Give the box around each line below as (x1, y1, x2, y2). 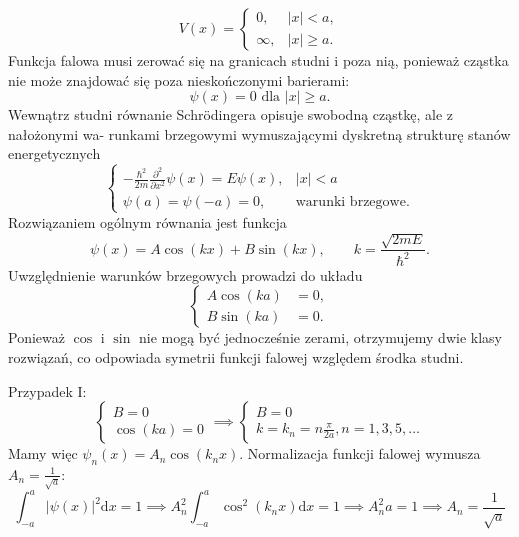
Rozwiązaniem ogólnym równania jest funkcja (8, 211, 287, 232)
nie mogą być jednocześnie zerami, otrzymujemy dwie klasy (138, 327, 502, 348)
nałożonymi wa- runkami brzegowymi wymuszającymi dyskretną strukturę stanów (8, 123, 511, 144)
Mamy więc (8, 443, 78, 464)
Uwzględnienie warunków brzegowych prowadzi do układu (8, 264, 363, 285)
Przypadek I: (8, 380, 87, 401)
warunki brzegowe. (295, 194, 410, 209)
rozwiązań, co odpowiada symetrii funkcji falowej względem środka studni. (8, 346, 464, 367)
